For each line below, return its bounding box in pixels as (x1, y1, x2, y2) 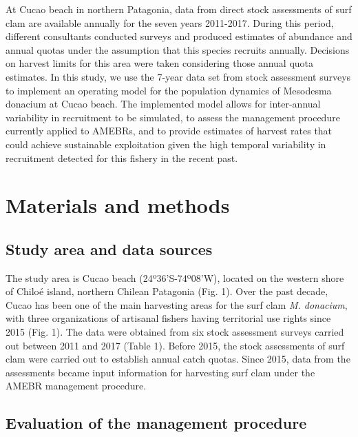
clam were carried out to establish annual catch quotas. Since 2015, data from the (6, 352, 350, 366)
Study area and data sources (6, 238, 213, 259)
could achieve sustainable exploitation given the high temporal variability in (6, 136, 326, 151)
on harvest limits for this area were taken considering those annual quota (6, 56, 314, 70)
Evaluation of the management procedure (6, 412, 307, 434)
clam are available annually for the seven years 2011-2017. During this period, (6, 15, 334, 30)
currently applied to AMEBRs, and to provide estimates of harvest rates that (6, 123, 333, 138)
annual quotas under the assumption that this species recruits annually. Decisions (6, 42, 350, 57)
